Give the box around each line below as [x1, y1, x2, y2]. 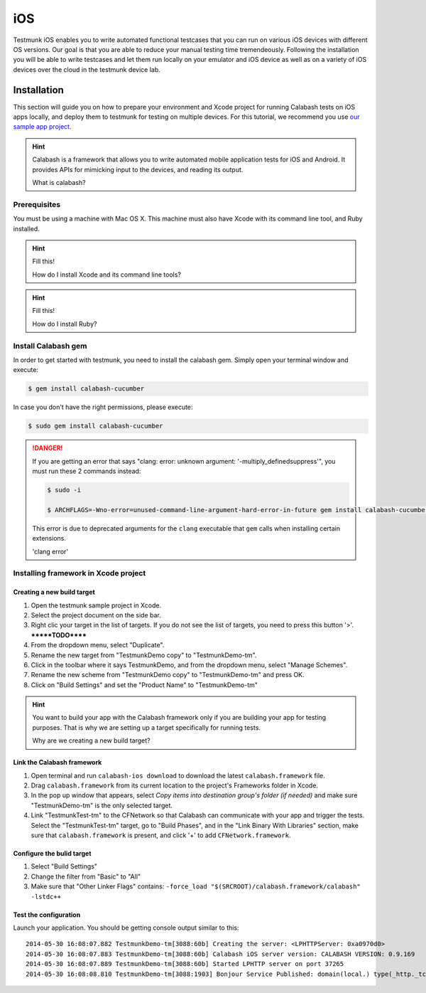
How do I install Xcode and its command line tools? [32, 270, 181, 279]
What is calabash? [32, 178, 86, 186]
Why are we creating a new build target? [32, 736, 151, 745]
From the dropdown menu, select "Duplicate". [31, 641, 165, 649]
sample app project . [13, 122, 72, 131]
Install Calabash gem [13, 341, 87, 351]
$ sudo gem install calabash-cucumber [28, 422, 163, 430]
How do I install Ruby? [32, 319, 97, 328]
